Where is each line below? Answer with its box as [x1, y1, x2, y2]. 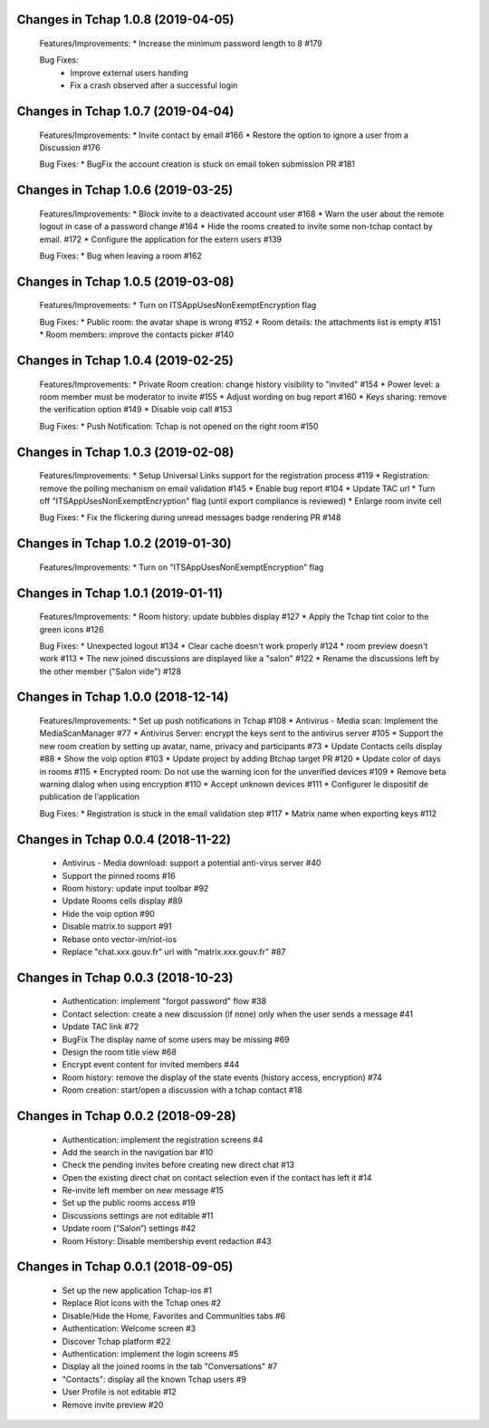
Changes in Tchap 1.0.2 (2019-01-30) [16, 535, 232, 552]
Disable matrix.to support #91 [62, 921, 172, 932]
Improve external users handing [70, 67, 189, 78]
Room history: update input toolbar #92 [62, 883, 209, 893]
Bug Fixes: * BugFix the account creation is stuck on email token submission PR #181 [39, 159, 355, 169]
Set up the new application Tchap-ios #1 [62, 1285, 213, 1296]
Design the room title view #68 [62, 1047, 177, 1057]
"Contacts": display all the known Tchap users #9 [62, 1374, 246, 1385]
